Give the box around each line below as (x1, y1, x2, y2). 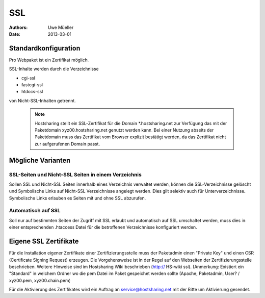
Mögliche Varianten (9, 156, 71, 164)
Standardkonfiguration (9, 44, 80, 52)
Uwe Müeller (48, 25, 74, 30)
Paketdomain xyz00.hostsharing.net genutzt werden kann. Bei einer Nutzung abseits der (34, 127, 214, 133)
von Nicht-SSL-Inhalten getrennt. (9, 98, 76, 103)
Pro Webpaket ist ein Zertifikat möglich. (9, 57, 89, 63)
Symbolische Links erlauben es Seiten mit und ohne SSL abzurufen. (9, 195, 146, 201)
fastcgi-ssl (21, 82, 43, 88)
